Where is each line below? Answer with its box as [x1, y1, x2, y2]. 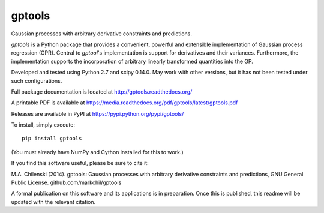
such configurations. [11, 77, 62, 84]
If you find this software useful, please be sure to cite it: [11, 160, 149, 167]
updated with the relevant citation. [11, 198, 96, 205]
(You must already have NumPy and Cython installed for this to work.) [11, 148, 184, 155]
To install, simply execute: [11, 121, 75, 128]
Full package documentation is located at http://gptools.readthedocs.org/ [11, 88, 193, 95]
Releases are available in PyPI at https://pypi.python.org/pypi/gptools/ [11, 110, 184, 117]
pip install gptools [22, 135, 82, 142]
